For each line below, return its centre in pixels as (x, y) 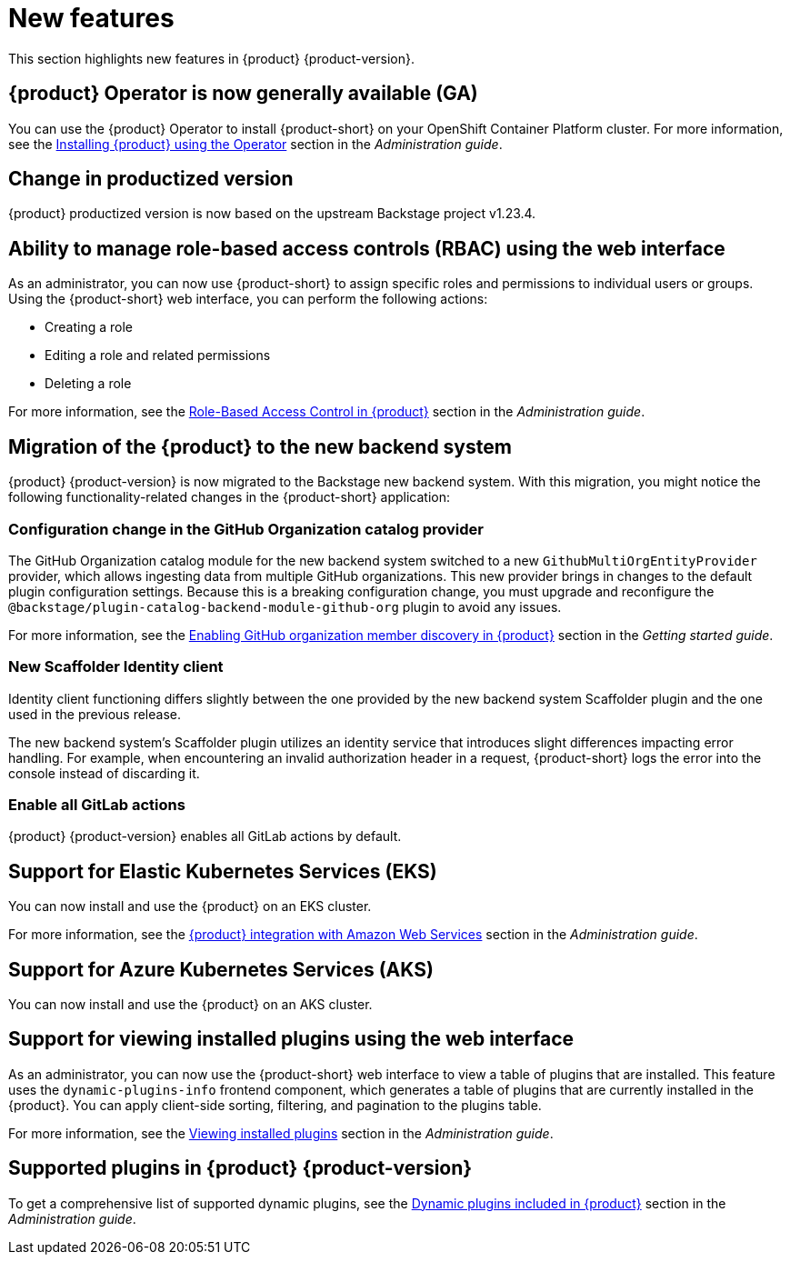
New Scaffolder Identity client (116, 667)
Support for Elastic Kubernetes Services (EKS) (223, 871)
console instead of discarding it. (104, 773)
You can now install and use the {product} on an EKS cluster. (190, 906)
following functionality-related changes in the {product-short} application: (230, 497)
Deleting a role (88, 384)
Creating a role (89, 327)
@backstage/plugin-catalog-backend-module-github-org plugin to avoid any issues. (285, 606)
